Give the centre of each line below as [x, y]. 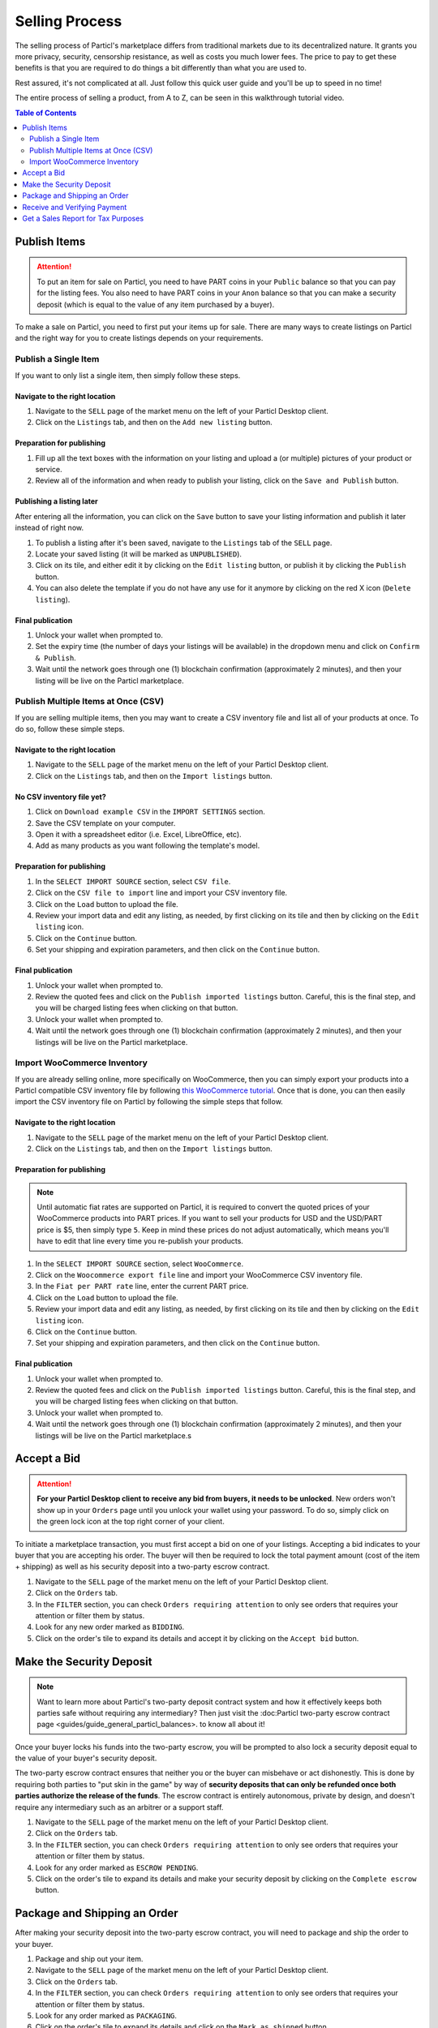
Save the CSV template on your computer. [105, 823]
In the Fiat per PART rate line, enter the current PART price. [142, 1287]
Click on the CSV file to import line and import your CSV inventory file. [161, 893]
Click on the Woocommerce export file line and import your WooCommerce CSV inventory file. [199, 1274]
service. [49, 470]
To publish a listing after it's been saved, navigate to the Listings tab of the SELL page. [184, 543]
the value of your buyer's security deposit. [86, 1758]
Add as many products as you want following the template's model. [148, 846]
